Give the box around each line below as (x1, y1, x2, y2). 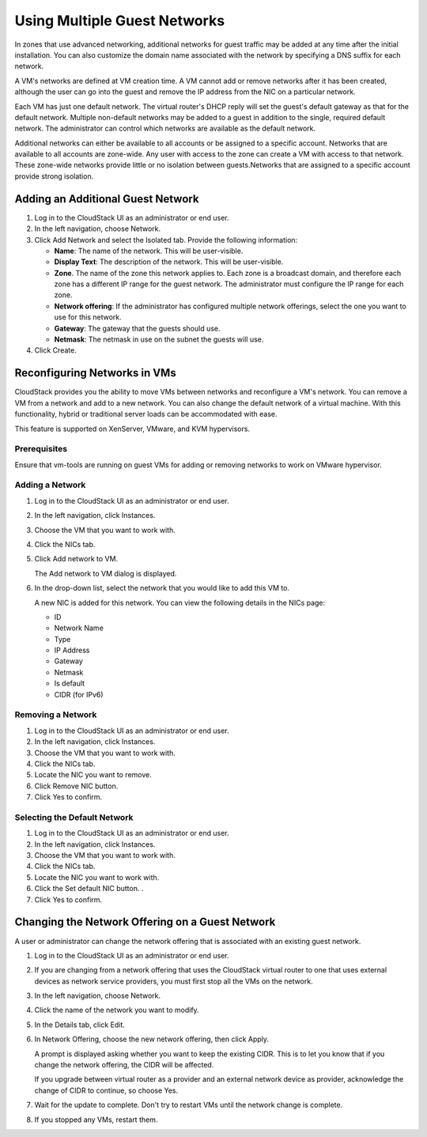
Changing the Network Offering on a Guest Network (14, 916, 276, 929)
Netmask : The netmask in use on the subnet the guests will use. (54, 334, 264, 344)
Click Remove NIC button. (34, 781, 119, 791)
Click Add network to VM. (34, 554, 119, 564)
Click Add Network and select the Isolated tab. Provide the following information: (34, 235, 298, 244)
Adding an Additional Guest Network (14, 192, 199, 206)
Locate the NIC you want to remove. (34, 770, 152, 780)
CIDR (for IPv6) (54, 689, 104, 699)
